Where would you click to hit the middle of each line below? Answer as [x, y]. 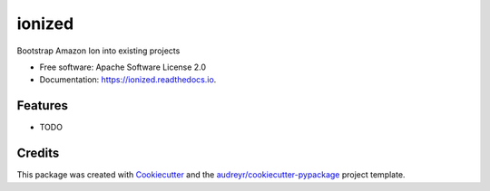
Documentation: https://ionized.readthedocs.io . [128, 80]
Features [42, 105]
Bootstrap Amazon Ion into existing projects [98, 51]
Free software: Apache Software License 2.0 [123, 67]
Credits [38, 153]
